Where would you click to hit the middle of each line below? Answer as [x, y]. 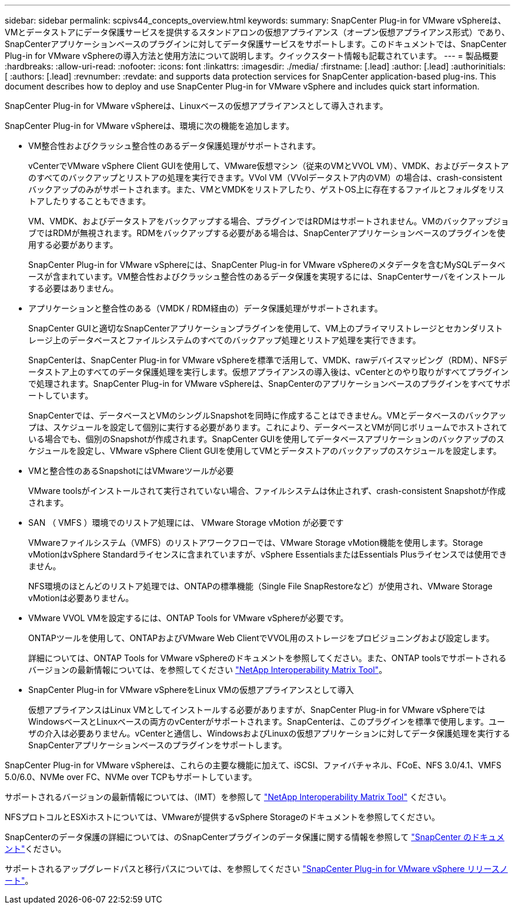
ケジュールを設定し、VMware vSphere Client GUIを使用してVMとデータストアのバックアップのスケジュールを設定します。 [265, 451]
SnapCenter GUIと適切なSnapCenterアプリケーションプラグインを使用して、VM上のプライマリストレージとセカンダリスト [266, 328]
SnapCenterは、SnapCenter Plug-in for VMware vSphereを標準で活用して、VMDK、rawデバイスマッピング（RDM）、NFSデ [268, 360]
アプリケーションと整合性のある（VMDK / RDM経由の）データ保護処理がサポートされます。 [205, 308]
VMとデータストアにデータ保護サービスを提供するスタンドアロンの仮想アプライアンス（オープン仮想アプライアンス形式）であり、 [257, 32]
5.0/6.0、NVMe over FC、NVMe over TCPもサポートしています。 [131, 777]
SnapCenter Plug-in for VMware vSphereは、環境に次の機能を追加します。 [150, 126]
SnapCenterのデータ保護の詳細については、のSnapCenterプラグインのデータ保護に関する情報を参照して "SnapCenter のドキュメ [255, 837]
